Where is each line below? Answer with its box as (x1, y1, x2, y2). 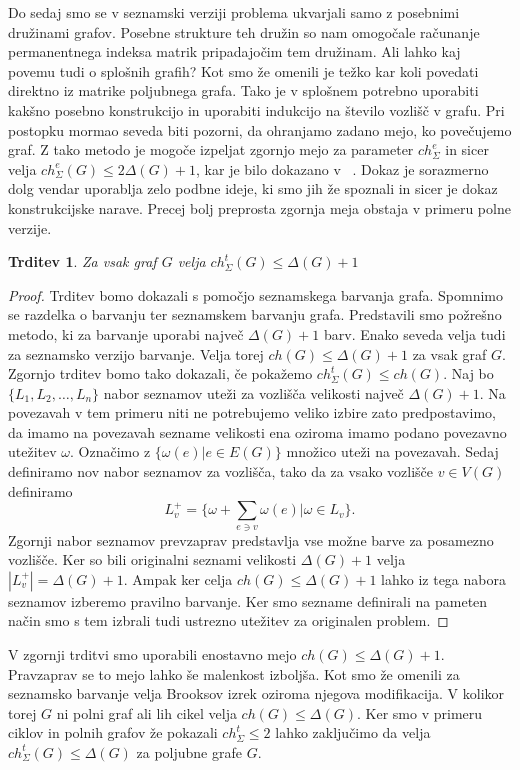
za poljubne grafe (136, 741, 242, 762)
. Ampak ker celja (123, 568, 233, 589)
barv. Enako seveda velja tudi (323, 323, 506, 344)
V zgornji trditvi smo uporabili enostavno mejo (8, 644, 297, 665)
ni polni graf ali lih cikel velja (56, 702, 237, 723)
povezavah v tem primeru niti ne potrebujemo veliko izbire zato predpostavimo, (8, 402, 496, 423)
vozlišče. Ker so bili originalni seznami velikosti (8, 549, 297, 570)
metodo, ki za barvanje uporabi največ (8, 323, 244, 344)
